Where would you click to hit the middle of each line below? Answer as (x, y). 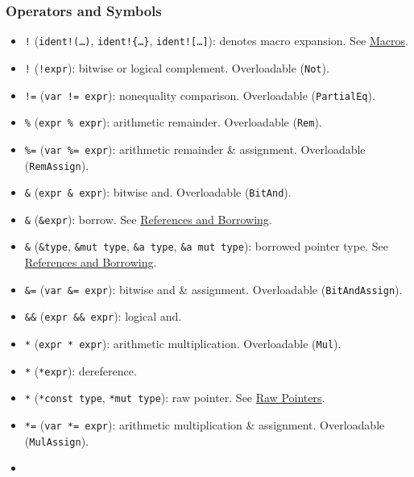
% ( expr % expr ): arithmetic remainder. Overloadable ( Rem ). (173, 122)
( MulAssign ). (57, 440)
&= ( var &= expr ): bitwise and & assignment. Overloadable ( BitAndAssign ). (213, 289)
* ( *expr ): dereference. (81, 370)
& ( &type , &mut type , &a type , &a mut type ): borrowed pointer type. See (206, 246)
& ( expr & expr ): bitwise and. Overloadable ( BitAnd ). (158, 192)
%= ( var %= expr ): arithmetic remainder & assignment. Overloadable (195, 149)
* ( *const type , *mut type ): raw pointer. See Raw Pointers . (175, 398)
